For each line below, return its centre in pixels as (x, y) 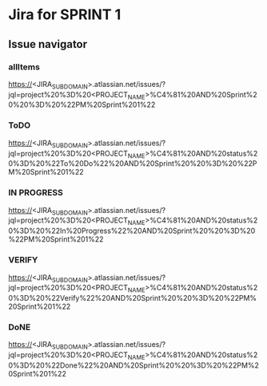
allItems (24, 67)
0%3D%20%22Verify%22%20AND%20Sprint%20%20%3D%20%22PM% (133, 298)
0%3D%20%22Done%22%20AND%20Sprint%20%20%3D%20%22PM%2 (134, 365)
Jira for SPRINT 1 (65, 15)
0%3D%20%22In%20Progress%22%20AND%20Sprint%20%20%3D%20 (132, 231)
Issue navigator (48, 44)
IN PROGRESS (36, 193)
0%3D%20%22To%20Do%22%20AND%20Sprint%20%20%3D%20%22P (133, 163)
